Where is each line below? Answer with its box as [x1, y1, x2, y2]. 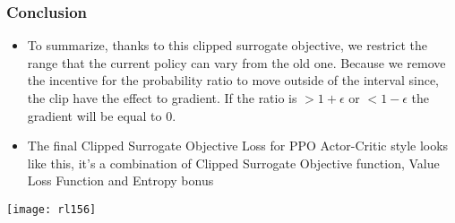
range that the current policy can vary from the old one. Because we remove [27, 53, 446, 72]
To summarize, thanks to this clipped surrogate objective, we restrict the [27, 36, 428, 55]
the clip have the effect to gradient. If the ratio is [27, 89, 297, 107]
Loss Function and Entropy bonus [27, 171, 214, 190]
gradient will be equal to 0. [27, 106, 176, 124]
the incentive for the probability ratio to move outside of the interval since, [27, 71, 439, 90]
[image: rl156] [6, 202, 97, 216]
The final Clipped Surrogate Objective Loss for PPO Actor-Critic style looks [27, 136, 449, 155]
